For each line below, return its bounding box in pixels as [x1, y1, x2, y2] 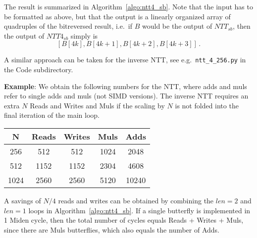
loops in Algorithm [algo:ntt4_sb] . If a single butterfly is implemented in [28, 205, 251, 215]
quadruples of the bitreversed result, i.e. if [4, 21, 133, 31]
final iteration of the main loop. [4, 110, 100, 120]
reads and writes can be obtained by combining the [58, 195, 214, 205]
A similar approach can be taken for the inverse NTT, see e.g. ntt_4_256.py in [4, 54, 246, 65]
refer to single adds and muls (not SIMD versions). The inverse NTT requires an [4, 91, 249, 101]
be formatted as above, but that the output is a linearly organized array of [4, 11, 231, 21]
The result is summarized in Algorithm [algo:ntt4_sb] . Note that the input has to [4, 1, 253, 11]
